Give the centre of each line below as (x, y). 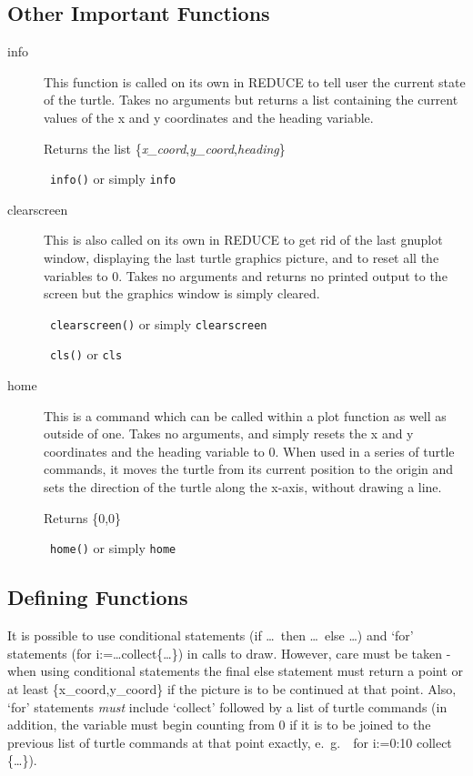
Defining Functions (98, 597)
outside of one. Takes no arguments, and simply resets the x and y (229, 433)
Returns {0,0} (83, 517)
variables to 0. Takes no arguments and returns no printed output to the (246, 275)
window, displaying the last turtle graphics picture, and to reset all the (242, 258)
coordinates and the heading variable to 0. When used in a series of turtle (249, 451)
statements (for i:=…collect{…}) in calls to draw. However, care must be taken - (229, 653)
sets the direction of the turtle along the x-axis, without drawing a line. (243, 487)
